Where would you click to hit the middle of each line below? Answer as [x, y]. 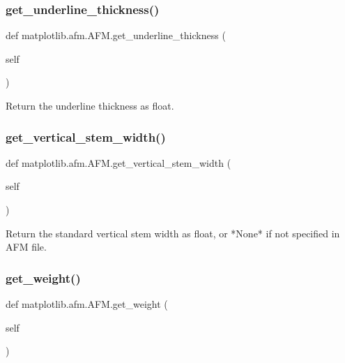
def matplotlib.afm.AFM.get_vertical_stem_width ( [118, 162]
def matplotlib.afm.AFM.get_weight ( [87, 304]
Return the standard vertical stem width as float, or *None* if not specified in [173, 233]
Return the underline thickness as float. [90, 105]
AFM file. [26, 247]
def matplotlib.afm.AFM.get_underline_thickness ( [116, 35]
